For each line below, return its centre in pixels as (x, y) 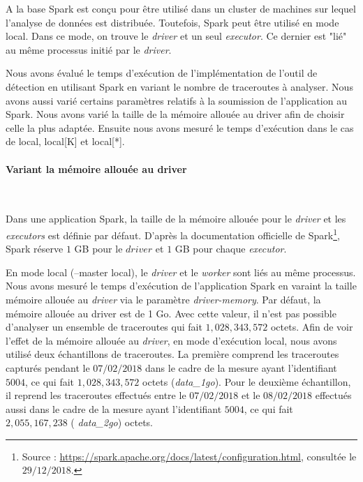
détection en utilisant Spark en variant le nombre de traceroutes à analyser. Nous (179, 86)
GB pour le (98, 249)
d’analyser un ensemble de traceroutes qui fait (104, 327)
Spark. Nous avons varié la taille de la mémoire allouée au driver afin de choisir (175, 114)
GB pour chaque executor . (231, 249)
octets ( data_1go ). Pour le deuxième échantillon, (247, 381)
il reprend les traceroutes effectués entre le (96, 395)
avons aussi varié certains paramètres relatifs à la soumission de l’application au (176, 100)
